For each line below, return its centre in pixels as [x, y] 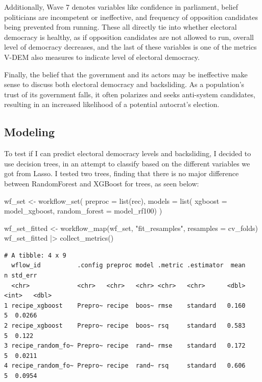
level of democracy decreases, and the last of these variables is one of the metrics [130, 47]
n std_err [21, 276]
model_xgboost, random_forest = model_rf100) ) [83, 211]
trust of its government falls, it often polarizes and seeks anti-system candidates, [130, 94]
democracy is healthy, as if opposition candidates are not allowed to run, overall [129, 37]
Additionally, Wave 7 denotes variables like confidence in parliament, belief [121, 7]
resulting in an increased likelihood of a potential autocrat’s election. [112, 104]
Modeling [30, 132]
